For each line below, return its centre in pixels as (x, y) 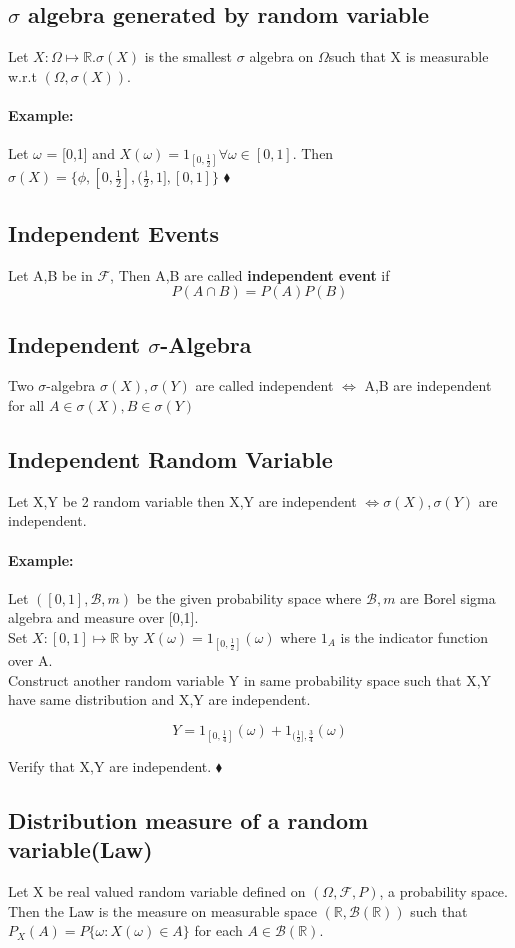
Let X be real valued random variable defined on (157, 891)
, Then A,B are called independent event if (250, 274)
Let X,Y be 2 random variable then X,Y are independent (182, 500)
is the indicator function (414, 636)
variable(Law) (80, 849)
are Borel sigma (448, 597)
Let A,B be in (50, 274)
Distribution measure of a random (188, 820)
